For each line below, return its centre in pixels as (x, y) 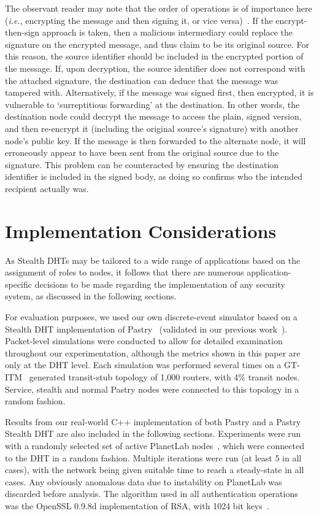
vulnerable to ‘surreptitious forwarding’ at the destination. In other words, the (152, 104)
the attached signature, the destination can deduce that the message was (142, 80)
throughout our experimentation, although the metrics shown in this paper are (153, 352)
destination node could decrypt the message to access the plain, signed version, (153, 116)
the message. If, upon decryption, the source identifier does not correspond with (155, 68)
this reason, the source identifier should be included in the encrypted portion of (154, 56)
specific (19, 284)
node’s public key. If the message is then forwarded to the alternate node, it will (156, 140)
